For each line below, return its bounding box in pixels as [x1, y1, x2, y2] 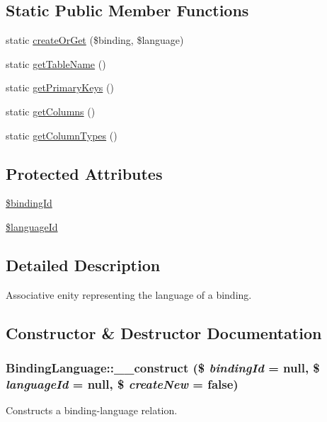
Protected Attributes [6, 162, 163, 184]
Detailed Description [6, 253, 161, 275]
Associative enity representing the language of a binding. [6, 287, 252, 302]
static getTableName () [6, 56, 106, 71]
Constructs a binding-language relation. [6, 403, 178, 418]
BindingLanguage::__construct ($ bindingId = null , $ [6, 359, 320, 377]
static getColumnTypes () [6, 127, 117, 142]
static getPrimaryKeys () [6, 80, 114, 95]
